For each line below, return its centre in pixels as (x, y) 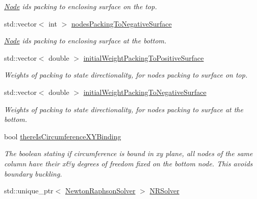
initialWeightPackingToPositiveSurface (144, 57)
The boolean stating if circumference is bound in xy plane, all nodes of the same (128, 153)
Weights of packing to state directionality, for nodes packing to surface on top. (126, 75)
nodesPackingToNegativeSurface (121, 23)
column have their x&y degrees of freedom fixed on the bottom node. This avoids (128, 163)
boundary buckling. (33, 173)
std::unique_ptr (29, 191)
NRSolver (164, 191)
